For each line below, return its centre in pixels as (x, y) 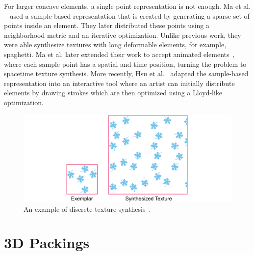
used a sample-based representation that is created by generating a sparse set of (129, 15)
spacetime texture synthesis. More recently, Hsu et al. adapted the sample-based (126, 73)
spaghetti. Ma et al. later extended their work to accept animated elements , (119, 54)
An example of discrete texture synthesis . (87, 209)
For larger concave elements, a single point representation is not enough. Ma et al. (127, 6)
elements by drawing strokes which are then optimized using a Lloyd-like (113, 93)
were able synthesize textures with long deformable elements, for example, (115, 44)
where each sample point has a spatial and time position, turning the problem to (125, 64)
